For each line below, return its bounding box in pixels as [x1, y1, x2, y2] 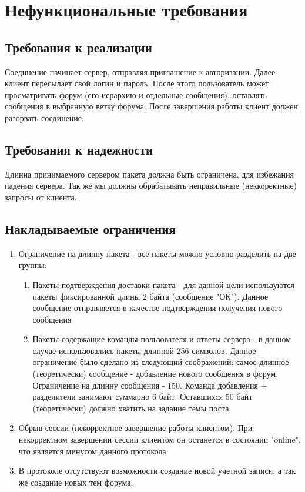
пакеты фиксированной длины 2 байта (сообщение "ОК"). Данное [32, 290, 269, 302]
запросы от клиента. [5, 190, 77, 203]
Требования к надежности [5, 140, 153, 158]
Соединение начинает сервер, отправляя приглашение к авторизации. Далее [5, 65, 276, 78]
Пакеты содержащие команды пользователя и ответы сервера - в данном [32, 333, 291, 345]
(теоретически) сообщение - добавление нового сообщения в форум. [32, 367, 279, 380]
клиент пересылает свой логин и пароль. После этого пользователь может [5, 77, 269, 89]
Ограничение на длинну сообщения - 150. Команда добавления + [32, 379, 267, 391]
